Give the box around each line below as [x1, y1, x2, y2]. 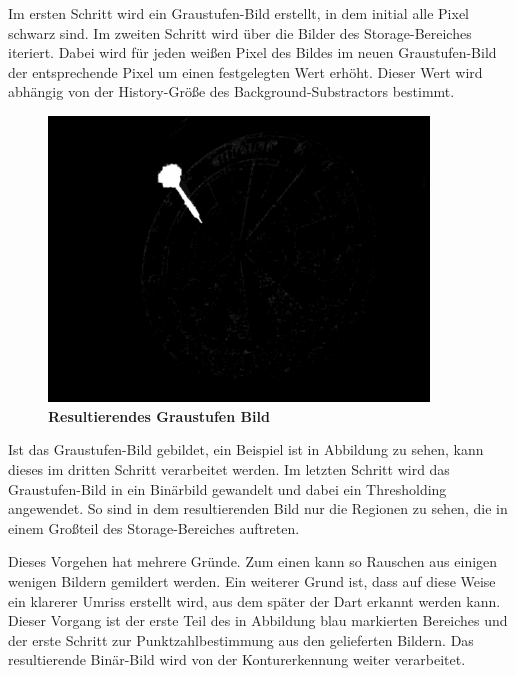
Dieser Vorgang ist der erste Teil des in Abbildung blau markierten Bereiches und [8, 610, 508, 631]
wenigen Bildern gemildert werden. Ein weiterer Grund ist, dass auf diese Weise [8, 570, 496, 591]
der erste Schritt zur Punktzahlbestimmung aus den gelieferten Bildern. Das [8, 629, 474, 650]
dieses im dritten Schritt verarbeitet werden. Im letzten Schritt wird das [8, 458, 450, 479]
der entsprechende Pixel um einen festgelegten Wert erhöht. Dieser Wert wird [8, 61, 483, 82]
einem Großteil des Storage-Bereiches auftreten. [8, 517, 300, 538]
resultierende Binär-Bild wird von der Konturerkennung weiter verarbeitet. [8, 649, 466, 670]
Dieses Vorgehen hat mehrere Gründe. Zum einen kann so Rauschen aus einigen [8, 551, 498, 572]
